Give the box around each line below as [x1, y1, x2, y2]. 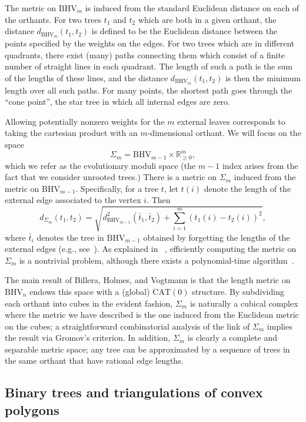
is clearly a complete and [187, 331, 278, 344]
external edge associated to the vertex [5, 194, 141, 206]
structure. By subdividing [192, 285, 284, 297]
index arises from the [222, 159, 298, 171]
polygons [5, 400, 59, 418]
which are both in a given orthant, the [138, 13, 277, 25]
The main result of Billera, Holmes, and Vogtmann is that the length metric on [5, 274, 291, 286]
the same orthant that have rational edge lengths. [5, 354, 184, 367]
